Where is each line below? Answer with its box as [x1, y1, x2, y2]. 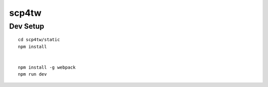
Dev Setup [9, 22, 45, 31]
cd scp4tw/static [18, 37, 60, 43]
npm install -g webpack [18, 64, 76, 70]
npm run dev [18, 72, 47, 77]
